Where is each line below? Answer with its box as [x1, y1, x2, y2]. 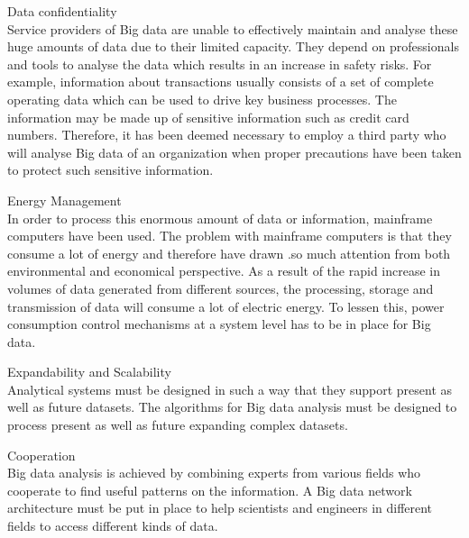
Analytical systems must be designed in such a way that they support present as [7, 379, 453, 398]
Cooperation [7, 445, 76, 464]
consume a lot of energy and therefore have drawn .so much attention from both [7, 243, 451, 262]
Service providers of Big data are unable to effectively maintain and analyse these [7, 19, 458, 38]
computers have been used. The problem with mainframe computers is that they [7, 226, 452, 245]
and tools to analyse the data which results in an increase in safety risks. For [7, 54, 432, 73]
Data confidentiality [7, 2, 117, 20]
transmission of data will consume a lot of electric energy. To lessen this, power [7, 296, 445, 315]
